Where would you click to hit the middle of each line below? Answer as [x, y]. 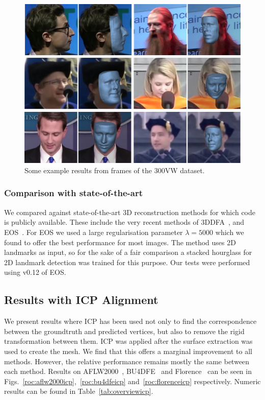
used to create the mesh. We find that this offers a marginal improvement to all [128, 351]
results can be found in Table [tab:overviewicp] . [79, 391]
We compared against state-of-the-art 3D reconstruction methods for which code [130, 212]
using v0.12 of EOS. [35, 272]
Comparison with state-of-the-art [74, 193]
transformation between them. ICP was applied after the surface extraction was [128, 341]
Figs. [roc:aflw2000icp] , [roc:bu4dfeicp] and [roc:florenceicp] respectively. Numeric [132, 381]
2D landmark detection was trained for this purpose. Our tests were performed [127, 262]
